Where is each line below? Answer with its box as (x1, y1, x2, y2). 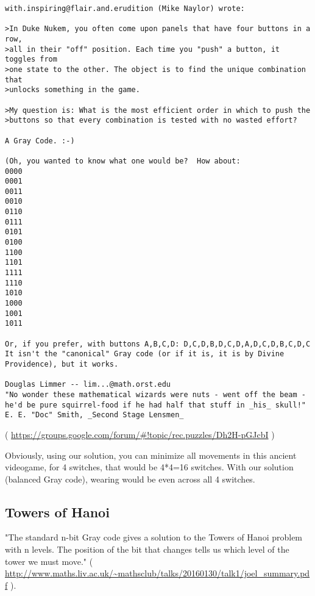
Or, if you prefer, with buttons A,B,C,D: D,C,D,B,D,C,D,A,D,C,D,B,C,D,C (5, 339, 311, 348)
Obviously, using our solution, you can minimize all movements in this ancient (5, 448, 297, 461)
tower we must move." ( (5, 555, 93, 567)
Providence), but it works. (5, 359, 119, 368)
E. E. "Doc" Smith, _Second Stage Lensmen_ (5, 411, 184, 420)
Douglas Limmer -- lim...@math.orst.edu (5, 380, 171, 389)
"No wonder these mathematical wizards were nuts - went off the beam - (5, 390, 306, 399)
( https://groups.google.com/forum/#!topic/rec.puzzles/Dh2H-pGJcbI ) (5, 428, 275, 440)
